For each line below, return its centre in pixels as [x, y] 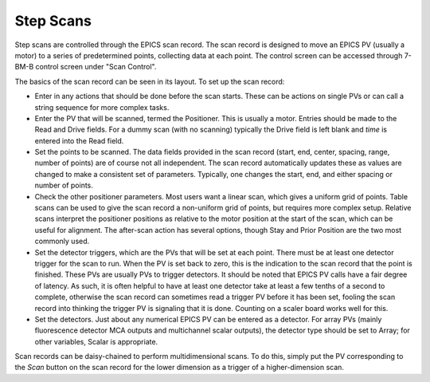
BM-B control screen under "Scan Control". [86, 67]
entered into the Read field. [79, 140]
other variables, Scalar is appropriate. [96, 341]
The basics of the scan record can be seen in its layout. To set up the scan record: [150, 81]
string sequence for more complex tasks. [102, 107]
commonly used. [62, 241]
